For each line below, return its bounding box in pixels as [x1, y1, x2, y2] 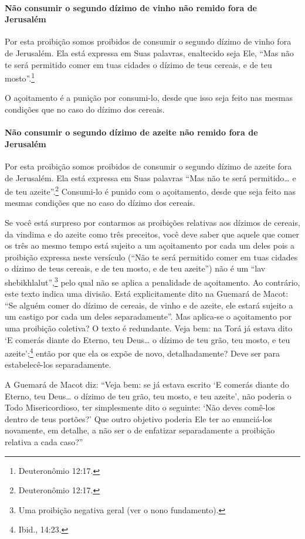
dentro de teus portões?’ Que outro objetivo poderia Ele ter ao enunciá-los [5, 412, 273, 425]
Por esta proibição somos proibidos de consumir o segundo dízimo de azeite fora [5, 160, 292, 172]
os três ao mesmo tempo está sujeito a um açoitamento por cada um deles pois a [5, 239, 295, 252]
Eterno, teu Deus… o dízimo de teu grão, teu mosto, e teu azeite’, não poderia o [5, 389, 292, 402]
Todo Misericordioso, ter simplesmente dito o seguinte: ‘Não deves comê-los [5, 401, 276, 413]
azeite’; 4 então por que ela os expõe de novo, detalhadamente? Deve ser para [5, 345, 280, 359]
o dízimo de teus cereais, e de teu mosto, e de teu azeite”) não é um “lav [5, 262, 266, 274]
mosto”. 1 [5, 70, 35, 84]
